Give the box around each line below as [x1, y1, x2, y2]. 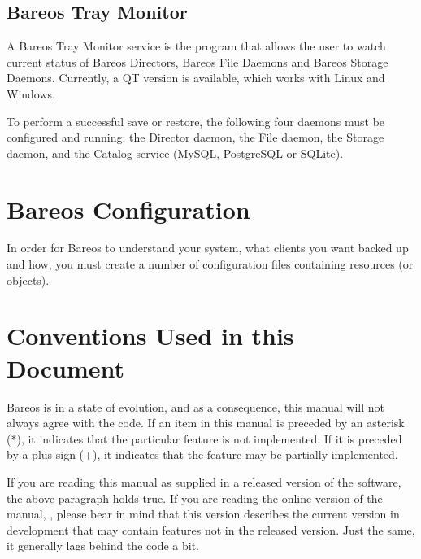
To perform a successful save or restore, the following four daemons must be [7, 112, 385, 129]
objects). [7, 271, 50, 288]
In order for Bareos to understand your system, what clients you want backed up [7, 239, 409, 256]
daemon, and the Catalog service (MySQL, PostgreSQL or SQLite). [7, 144, 344, 161]
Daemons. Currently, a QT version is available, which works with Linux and [7, 69, 385, 86]
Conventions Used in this [7, 319, 294, 352]
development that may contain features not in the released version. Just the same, [7, 521, 415, 538]
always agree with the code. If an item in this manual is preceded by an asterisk [7, 414, 405, 431]
